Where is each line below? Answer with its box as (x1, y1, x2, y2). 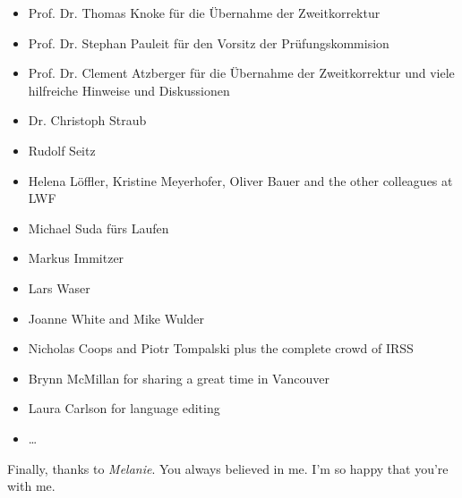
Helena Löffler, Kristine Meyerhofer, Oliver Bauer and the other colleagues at (28, 171, 453, 190)
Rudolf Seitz (28, 140, 96, 159)
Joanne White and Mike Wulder (28, 308, 205, 327)
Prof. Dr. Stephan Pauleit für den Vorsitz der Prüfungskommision (28, 33, 389, 52)
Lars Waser (28, 278, 90, 297)
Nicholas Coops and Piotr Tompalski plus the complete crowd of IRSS (28, 339, 414, 358)
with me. (7, 477, 56, 495)
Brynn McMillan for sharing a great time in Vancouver (28, 368, 329, 387)
